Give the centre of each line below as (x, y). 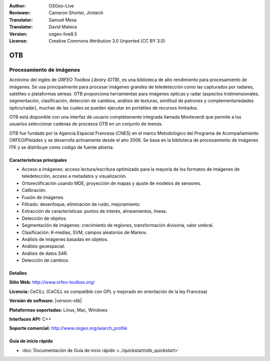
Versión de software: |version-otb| (45, 301)
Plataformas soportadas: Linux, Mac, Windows (58, 310)
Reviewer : (20, 13)
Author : (17, 6)
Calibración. (34, 190)
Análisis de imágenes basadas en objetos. (65, 239)
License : (18, 41)
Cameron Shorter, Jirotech (76, 13)
